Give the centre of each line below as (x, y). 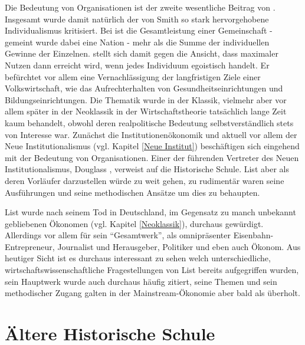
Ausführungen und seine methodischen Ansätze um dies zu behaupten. (132, 192)
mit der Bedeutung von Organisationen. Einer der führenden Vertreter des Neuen (152, 157)
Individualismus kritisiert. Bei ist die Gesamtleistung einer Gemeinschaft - (139, 30)
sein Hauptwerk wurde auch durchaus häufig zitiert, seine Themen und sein (141, 281)
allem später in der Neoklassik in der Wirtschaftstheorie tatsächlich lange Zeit (146, 111)
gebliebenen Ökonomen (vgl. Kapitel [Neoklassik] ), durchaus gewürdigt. (134, 223)
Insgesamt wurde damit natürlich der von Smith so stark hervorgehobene (137, 19)
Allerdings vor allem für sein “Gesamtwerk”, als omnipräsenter (118, 235)
